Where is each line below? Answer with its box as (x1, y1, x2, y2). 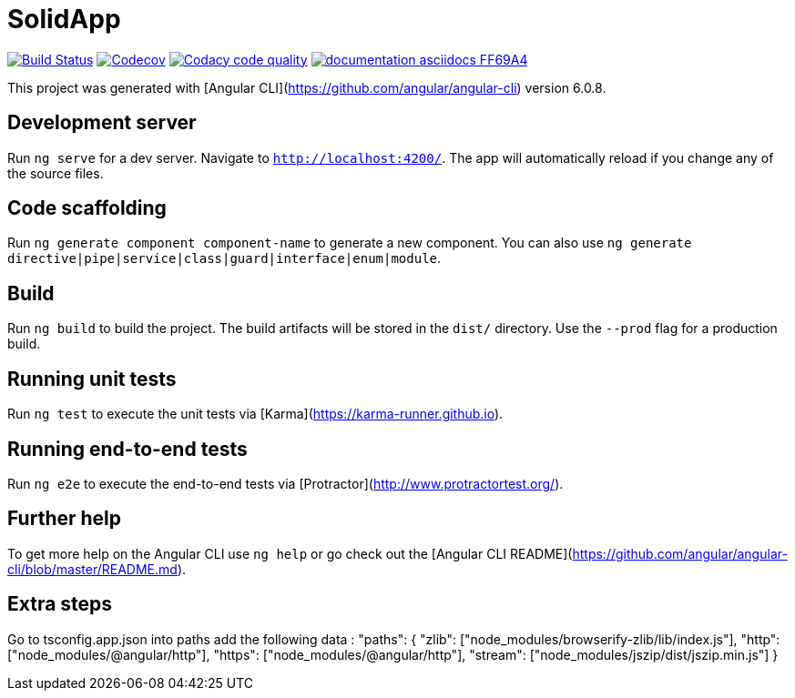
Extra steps (7, 592, 113, 616)
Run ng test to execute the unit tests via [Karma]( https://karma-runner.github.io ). (7, 406, 504, 422)
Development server (7, 111, 197, 135)
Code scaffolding (7, 197, 167, 220)
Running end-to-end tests (7, 437, 248, 460)
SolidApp (7, 4, 121, 35)
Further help (7, 507, 122, 531)
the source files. (7, 165, 104, 181)
